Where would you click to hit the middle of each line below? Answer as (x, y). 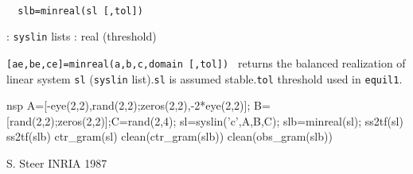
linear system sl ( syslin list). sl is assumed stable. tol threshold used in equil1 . (205, 78)
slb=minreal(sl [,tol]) (80, 11)
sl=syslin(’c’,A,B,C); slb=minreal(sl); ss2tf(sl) (292, 120)
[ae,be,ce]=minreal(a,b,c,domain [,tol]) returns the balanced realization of (206, 62)
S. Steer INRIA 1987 (57, 163)
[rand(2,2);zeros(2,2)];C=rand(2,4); (92, 120)
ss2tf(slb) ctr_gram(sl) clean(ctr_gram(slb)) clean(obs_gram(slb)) (169, 136)
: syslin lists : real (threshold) (82, 36)
